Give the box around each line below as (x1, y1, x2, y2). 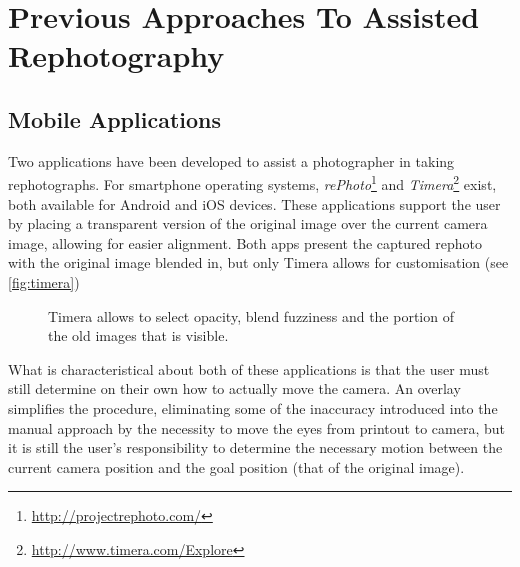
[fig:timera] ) (8, 271, 80, 292)
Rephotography (8, 35, 225, 76)
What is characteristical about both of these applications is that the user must (8, 358, 490, 379)
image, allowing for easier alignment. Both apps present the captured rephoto (8, 232, 482, 253)
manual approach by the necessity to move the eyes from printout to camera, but (8, 417, 505, 438)
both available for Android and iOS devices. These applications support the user (8, 193, 501, 214)
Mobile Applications (8, 103, 222, 134)
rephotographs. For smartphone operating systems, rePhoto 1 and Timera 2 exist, (8, 171, 497, 195)
